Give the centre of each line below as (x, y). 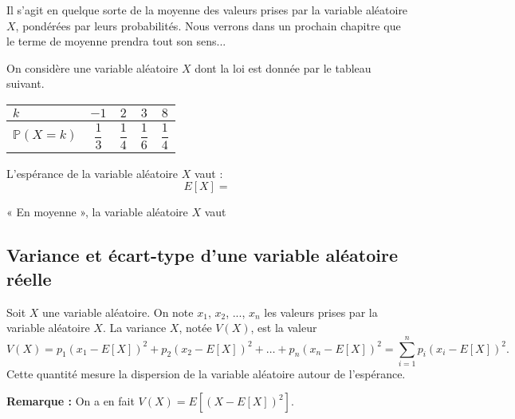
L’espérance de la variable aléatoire (92, 173)
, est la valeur (284, 328)
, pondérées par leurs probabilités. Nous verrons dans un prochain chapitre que (208, 25)
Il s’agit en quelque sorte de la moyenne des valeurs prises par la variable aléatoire (207, 10)
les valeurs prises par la (321, 312)
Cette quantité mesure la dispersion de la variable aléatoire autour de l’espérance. (206, 373)
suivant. (26, 83)
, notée (195, 328)
